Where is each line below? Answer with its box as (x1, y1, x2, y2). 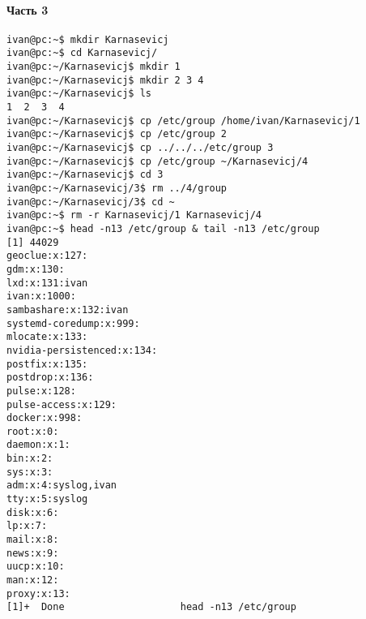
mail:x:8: (6, 534, 59, 546)
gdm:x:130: (6, 263, 65, 275)
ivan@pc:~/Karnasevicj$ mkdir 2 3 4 (6, 74, 204, 86)
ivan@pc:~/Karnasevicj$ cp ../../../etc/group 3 (6, 142, 274, 154)
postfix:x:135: (6, 358, 88, 370)
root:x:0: (6, 425, 59, 437)
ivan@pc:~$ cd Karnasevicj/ (6, 47, 158, 59)
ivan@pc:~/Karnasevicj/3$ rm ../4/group (6, 183, 228, 195)
